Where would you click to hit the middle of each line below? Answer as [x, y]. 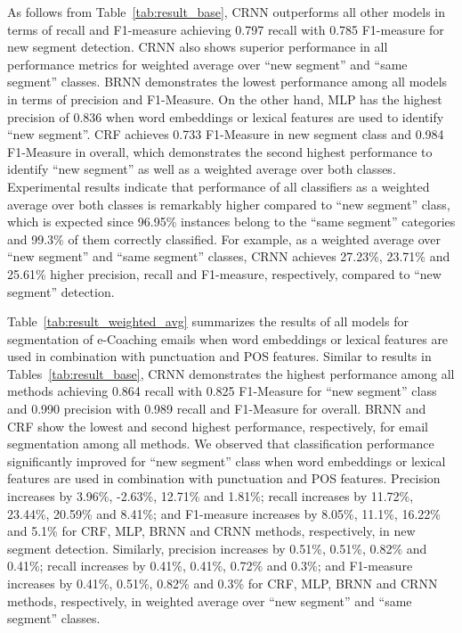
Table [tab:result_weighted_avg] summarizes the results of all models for [208, 321]
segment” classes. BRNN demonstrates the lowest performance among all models [227, 82]
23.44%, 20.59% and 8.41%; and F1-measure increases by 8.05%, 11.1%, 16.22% [224, 513]
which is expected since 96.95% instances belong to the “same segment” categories [231, 222]
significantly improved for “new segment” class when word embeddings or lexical [227, 460]
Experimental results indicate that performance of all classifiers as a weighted [219, 186]
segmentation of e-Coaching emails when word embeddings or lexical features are [228, 338]
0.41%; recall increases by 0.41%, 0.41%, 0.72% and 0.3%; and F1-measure [210, 566]
